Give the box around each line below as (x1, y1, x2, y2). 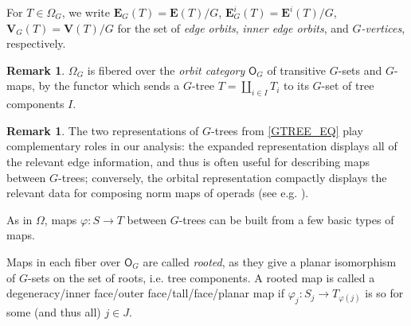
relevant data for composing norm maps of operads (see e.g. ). (6, 184, 309, 201)
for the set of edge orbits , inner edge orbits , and (117, 19, 349, 36)
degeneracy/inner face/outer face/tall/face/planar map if (6, 285, 285, 301)
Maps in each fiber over (6, 253, 121, 270)
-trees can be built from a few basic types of (178, 211, 394, 227)
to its (283, 77, 309, 94)
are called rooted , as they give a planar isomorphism (143, 253, 397, 270)
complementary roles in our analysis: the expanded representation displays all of (6, 138, 397, 154)
